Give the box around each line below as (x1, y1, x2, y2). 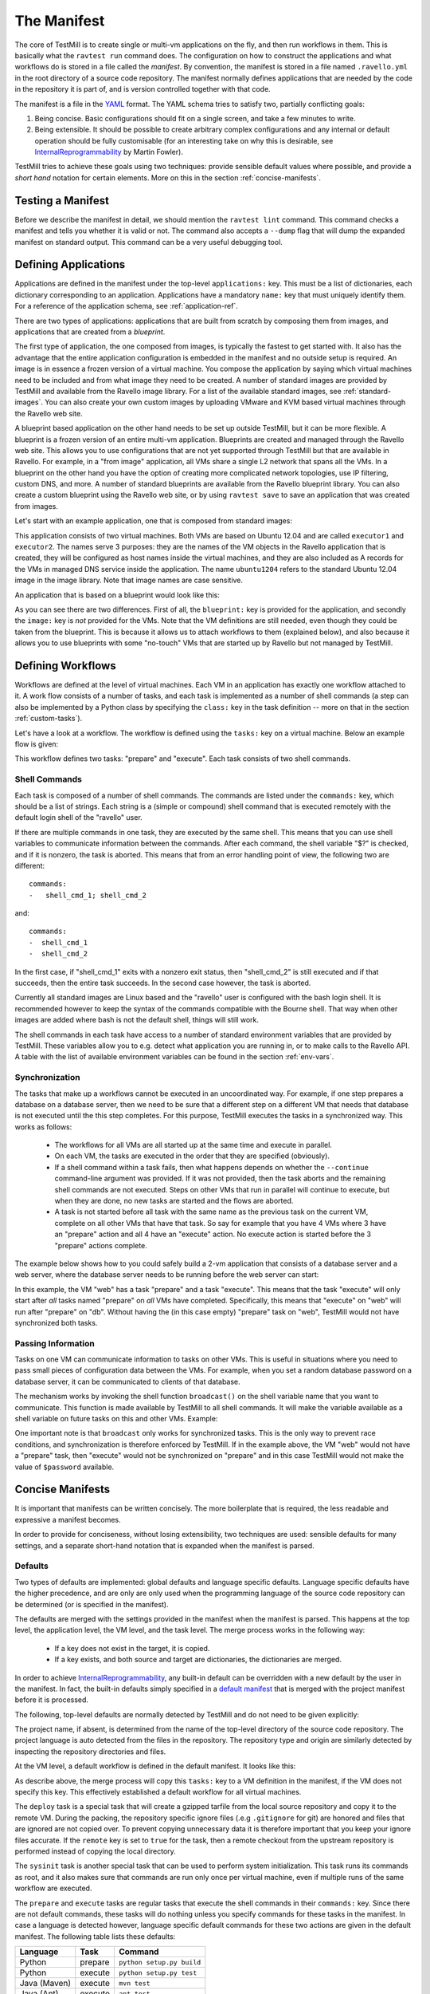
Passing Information (14, 1338, 95, 1349)
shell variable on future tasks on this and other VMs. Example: (14, 1414, 218, 1424)
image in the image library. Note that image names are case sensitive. (14, 575, 243, 585)
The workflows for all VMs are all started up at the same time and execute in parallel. (54, 1141, 332, 1150)
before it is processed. (14, 1695, 89, 1704)
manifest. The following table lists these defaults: (14, 1931, 176, 1941)
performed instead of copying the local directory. (14, 1846, 177, 1856)
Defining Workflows (14, 659, 116, 672)
